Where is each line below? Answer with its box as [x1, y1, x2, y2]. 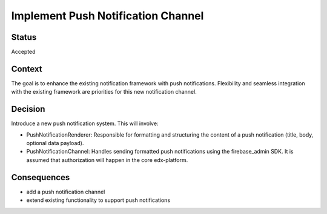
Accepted [11, 48, 36, 56]
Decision [11, 104, 45, 114]
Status [11, 32, 37, 42]
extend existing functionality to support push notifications [26, 196, 171, 204]
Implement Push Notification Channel [11, 9, 204, 22]
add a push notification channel [26, 188, 105, 195]
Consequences [11, 172, 70, 183]
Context [11, 63, 42, 74]
